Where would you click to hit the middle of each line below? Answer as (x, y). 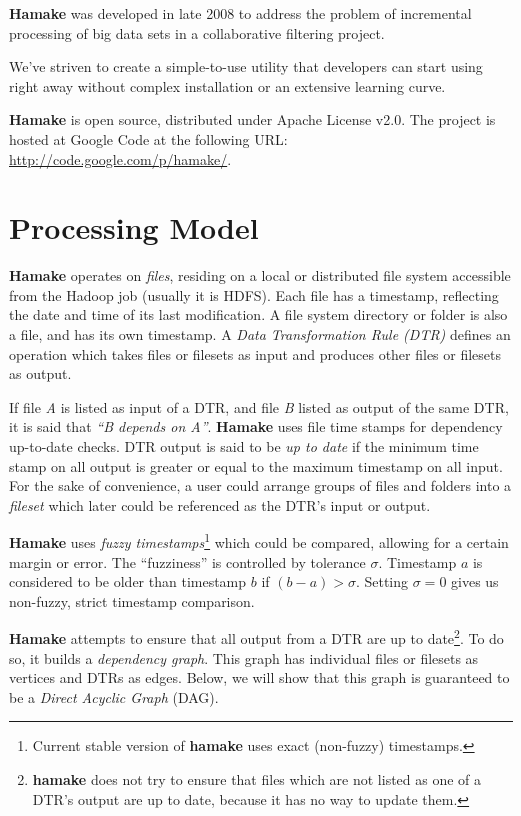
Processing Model (134, 227)
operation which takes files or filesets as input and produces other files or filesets (255, 353)
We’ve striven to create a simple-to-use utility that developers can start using (246, 66)
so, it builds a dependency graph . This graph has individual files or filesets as (244, 657)
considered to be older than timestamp (128, 581)
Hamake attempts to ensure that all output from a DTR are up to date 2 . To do (256, 637)
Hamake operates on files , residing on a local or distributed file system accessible (260, 275)
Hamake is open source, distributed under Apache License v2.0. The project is (252, 119)
